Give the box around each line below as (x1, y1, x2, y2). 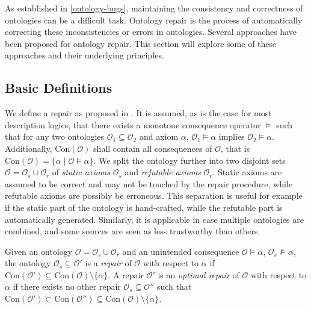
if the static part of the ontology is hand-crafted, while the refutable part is (5, 201, 283, 213)
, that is (220, 142, 250, 154)
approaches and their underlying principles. (5, 49, 164, 61)
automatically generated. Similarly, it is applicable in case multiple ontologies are (5, 213, 304, 225)
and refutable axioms (125, 166, 201, 178)
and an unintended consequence (122, 245, 239, 257)
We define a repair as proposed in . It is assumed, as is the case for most (5, 107, 272, 119)
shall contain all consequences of (93, 142, 212, 154)
